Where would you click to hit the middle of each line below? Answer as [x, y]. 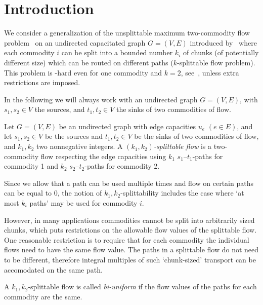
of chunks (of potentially [221, 52]
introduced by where [223, 42]
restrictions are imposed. [42, 82]
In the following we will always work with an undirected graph [101, 99]
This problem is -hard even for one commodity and [83, 72]
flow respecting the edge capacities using [103, 156]
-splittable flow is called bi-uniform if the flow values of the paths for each [142, 287]
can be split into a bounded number [117, 52]
